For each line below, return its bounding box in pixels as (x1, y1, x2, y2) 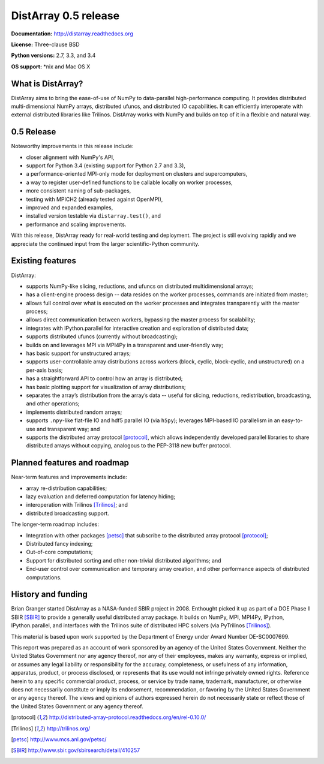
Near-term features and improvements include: (11, 474, 127, 481)
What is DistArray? (11, 79, 83, 89)
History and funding (11, 589, 88, 600)
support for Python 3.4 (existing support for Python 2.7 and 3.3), (26, 162, 186, 169)
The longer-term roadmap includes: (11, 521, 99, 528)
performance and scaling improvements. (26, 221, 127, 228)
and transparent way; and (36, 425, 100, 432)
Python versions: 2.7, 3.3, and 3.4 (11, 52, 96, 59)
